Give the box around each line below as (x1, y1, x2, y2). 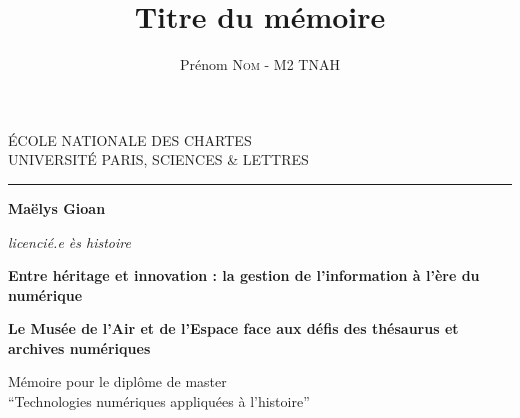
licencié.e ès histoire (8, 231, 131, 252)
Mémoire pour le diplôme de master (8, 371, 227, 392)
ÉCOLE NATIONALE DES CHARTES (8, 129, 252, 150)
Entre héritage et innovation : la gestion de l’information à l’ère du (8, 265, 480, 286)
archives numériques (8, 337, 151, 358)
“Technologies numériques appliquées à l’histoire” (8, 391, 310, 412)
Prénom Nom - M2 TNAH (180, 54, 340, 75)
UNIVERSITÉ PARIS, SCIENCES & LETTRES (8, 149, 309, 170)
